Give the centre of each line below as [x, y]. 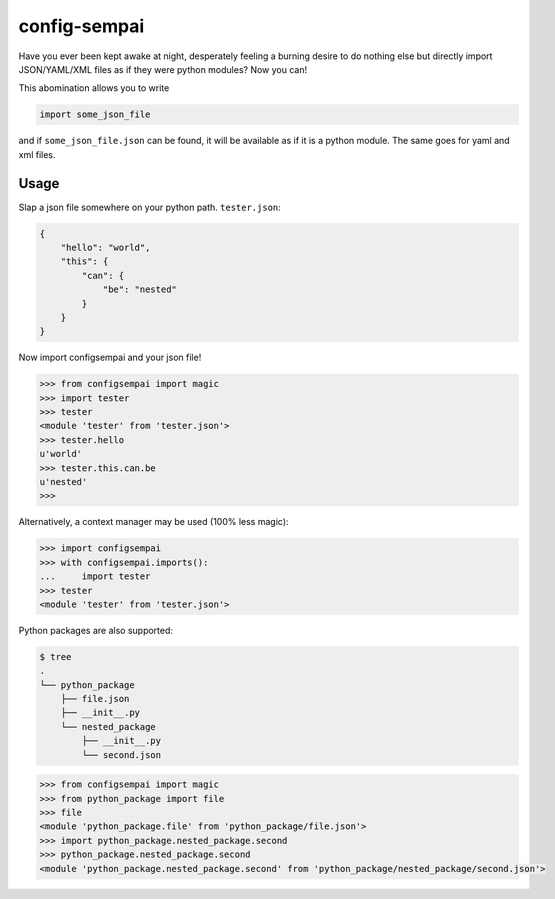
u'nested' [63, 482]
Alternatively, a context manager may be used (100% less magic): [153, 522]
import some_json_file [95, 114]
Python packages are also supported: [96, 630]
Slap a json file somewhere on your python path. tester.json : [150, 207]
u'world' [61, 454]
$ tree [55, 656]
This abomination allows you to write [94, 88]
